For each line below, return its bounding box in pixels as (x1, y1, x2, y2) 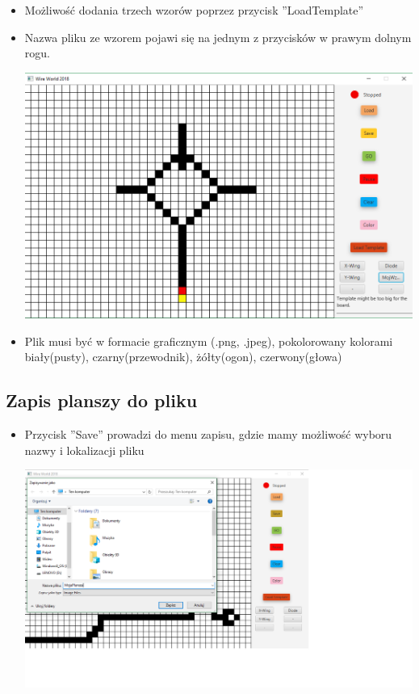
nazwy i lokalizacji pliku (24, 441, 145, 458)
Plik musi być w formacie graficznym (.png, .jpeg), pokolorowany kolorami (24, 332, 393, 349)
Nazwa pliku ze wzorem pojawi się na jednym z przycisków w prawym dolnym (24, 28, 412, 45)
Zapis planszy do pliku (6, 388, 198, 413)
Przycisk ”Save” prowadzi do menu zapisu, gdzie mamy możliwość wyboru (24, 426, 392, 443)
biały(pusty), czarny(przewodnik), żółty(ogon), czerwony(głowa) (24, 348, 342, 365)
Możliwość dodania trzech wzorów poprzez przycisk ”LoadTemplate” (24, 2, 364, 18)
